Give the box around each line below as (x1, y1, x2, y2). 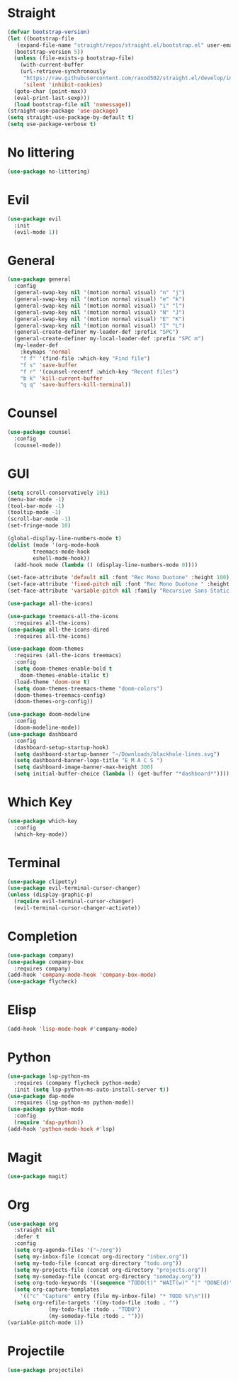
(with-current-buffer (20, 62, 84, 69)
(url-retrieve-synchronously (20, 68, 106, 75)
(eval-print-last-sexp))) (13, 94, 91, 101)
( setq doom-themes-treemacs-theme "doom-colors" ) (13, 685, 163, 692)
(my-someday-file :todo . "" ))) (48, 1312, 144, 1319)
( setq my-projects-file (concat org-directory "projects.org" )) (13, 1266, 208, 1273)
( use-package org (7, 1220, 59, 1227)
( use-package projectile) (7, 1366, 84, 1373)
